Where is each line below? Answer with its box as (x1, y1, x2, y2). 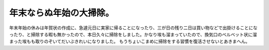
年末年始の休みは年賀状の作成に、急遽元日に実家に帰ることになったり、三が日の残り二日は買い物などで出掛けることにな (9, 25, 258, 31)
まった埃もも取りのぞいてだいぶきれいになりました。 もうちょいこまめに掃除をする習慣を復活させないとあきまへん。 (9, 39, 250, 45)
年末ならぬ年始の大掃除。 (9, 7, 115, 18)
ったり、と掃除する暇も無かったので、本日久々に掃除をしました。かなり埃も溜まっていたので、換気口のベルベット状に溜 (9, 31, 258, 37)
